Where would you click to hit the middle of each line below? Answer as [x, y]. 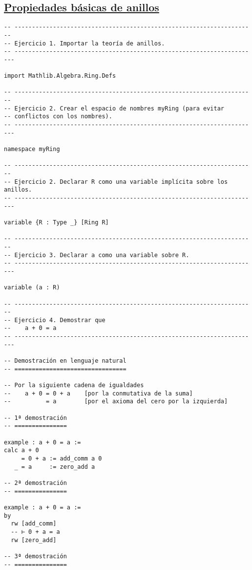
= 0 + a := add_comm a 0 [62, 458]
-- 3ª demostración [35, 556]
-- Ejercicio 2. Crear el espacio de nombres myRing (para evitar [114, 108]
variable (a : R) [32, 288]
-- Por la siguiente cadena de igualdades [74, 385]
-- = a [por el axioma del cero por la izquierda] [116, 402]
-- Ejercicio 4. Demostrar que [55, 320]
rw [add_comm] [34, 524]
